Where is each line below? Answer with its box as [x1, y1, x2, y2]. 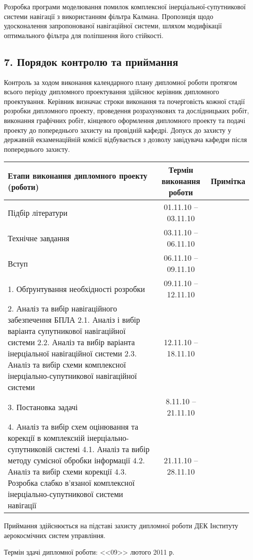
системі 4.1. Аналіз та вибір [54, 443, 150, 455]
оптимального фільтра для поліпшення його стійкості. [4, 30, 163, 40]
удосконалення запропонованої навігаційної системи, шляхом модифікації [4, 21, 222, 31]
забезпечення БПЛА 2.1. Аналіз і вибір [8, 314, 140, 326]
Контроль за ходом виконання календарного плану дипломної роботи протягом [4, 77, 237, 87]
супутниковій [8, 443, 53, 455]
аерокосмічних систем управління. [4, 530, 106, 540]
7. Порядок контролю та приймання [4, 54, 179, 69]
